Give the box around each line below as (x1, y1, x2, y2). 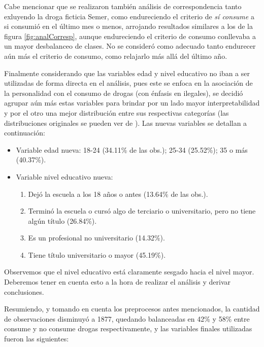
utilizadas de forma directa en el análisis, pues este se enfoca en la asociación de (4, 78, 253, 88)
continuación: (4, 127, 45, 138)
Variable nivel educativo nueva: (16, 171, 113, 182)
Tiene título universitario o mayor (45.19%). (28, 249, 166, 260)
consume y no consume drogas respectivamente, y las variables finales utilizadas (4, 323, 252, 334)
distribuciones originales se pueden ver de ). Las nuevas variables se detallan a (4, 117, 247, 128)
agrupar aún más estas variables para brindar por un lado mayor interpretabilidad (4, 97, 260, 108)
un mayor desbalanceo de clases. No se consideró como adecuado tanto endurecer (4, 41, 256, 51)
